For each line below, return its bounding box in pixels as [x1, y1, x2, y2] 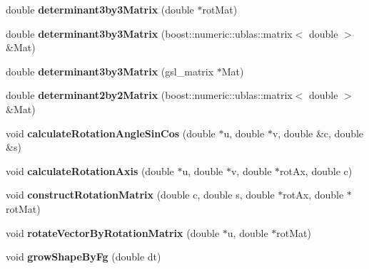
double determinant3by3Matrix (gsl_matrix [6, 63, 214, 78]
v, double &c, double [272, 125, 364, 140]
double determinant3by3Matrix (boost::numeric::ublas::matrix [6, 26, 293, 41]
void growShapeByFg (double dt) [6, 249, 161, 264]
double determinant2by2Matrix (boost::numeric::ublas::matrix [6, 88, 293, 102]
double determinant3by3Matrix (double [6, 2, 194, 16]
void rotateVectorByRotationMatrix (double [6, 225, 220, 240]
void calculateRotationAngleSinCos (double [6, 125, 216, 140]
